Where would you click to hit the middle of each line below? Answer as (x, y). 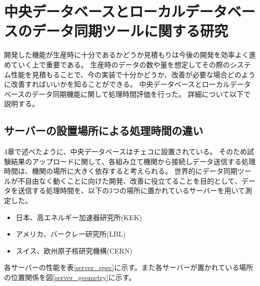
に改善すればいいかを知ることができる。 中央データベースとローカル (117, 84)
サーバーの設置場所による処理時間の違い (104, 131)
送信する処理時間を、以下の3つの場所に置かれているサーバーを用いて (131, 190)
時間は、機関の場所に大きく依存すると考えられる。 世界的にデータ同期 (121, 171)
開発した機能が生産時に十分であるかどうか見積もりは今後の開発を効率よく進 (130, 55)
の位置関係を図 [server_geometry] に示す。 (70, 277)
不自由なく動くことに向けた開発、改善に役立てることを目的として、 (129, 180)
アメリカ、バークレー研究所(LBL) (71, 234)
